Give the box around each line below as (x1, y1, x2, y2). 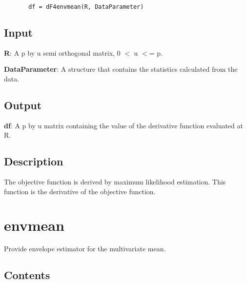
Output (4, 98, 42, 113)
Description (4, 154, 63, 169)
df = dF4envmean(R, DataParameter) (28, 3, 144, 10)
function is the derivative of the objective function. (4, 186, 156, 196)
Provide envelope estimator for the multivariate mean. (4, 243, 166, 253)
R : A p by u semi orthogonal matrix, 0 (4, 47, 121, 58)
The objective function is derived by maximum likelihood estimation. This (4, 177, 226, 187)
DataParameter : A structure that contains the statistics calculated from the (4, 64, 238, 74)
